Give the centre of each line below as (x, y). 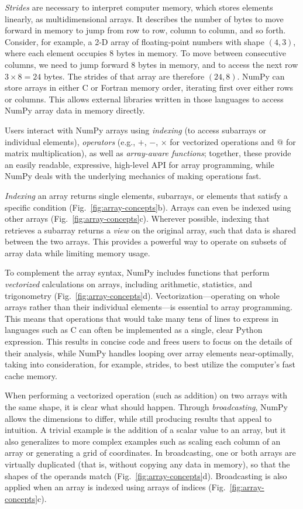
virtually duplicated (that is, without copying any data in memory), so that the (147, 464)
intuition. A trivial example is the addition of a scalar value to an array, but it (145, 430)
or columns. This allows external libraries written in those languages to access (144, 99)
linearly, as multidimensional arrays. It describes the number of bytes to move (144, 18)
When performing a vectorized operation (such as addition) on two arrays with (146, 395)
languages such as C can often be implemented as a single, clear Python (134, 330)
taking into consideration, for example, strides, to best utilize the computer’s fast (150, 364)
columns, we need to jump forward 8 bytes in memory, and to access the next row (151, 64)
